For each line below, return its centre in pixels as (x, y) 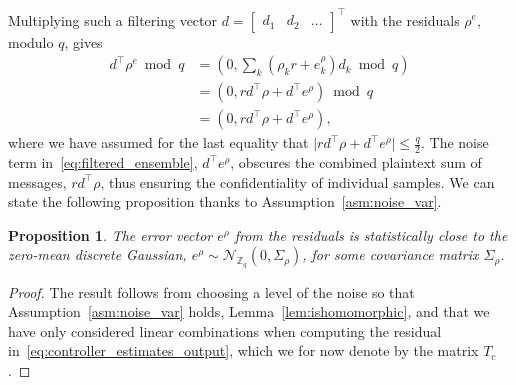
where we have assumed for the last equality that (158, 142)
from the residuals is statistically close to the (371, 234)
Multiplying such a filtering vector (113, 19)
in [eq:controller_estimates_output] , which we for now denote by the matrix (243, 350)
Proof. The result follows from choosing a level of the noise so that (211, 291)
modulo (31, 41)
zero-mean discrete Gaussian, (97, 254)
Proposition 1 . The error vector (110, 234)
